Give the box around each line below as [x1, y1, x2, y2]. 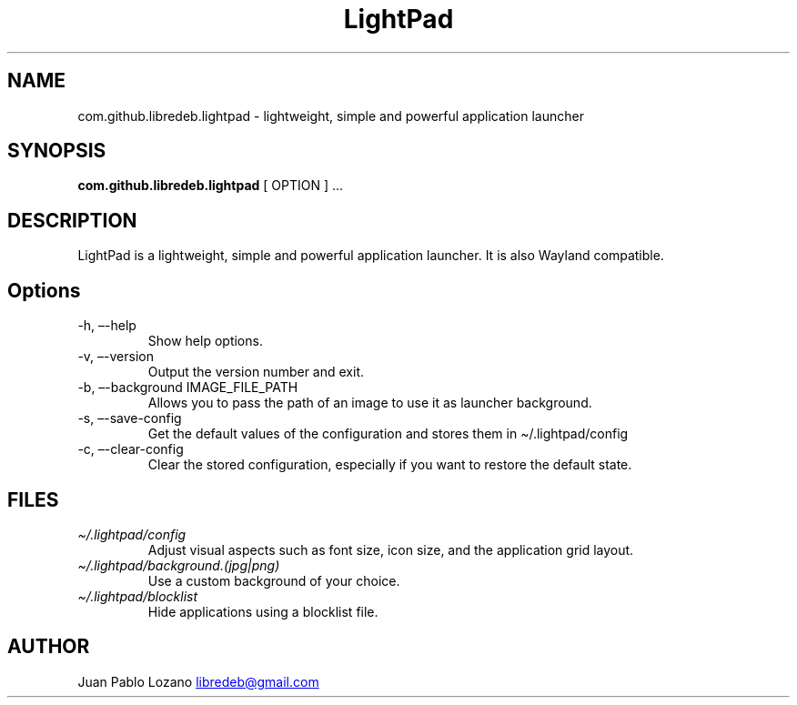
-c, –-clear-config [77, 441, 184, 458]
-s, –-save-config [77, 410, 182, 427]
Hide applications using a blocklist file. [147, 603, 378, 619]
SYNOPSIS [7, 139, 106, 163]
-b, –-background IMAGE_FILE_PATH [77, 379, 298, 396]
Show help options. [147, 333, 263, 349]
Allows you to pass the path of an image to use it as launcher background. [147, 395, 592, 411]
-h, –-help [77, 317, 136, 334]
